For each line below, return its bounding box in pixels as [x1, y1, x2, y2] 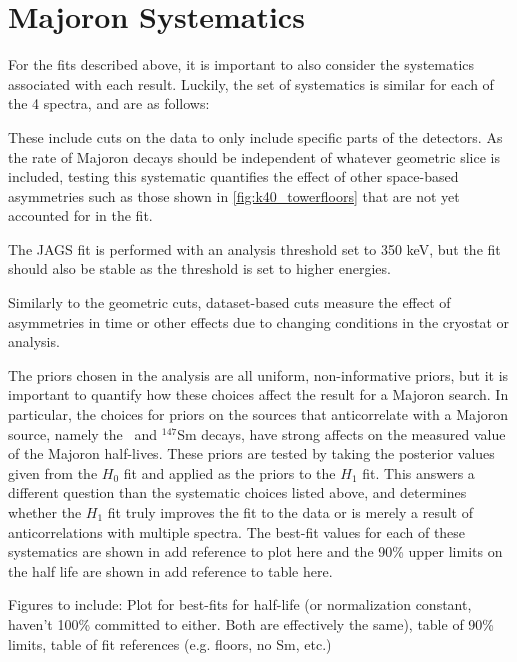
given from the [8, 462, 98, 483]
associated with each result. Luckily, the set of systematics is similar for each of [8, 73, 494, 94]
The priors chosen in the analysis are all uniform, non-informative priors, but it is [8, 364, 509, 385]
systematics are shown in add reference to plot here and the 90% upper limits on [8, 541, 503, 562]
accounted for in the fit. [8, 205, 153, 226]
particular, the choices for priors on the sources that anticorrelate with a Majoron [8, 404, 509, 425]
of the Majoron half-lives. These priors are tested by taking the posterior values [8, 443, 495, 464]
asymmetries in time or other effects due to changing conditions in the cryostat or [8, 311, 510, 332]
